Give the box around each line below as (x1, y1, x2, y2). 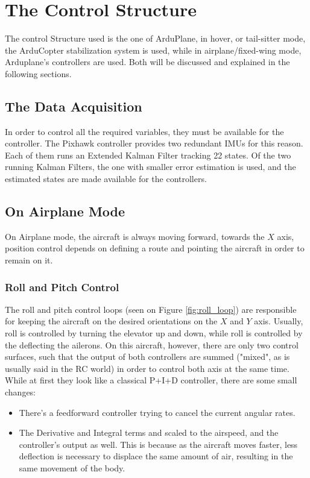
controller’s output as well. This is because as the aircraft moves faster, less (19, 438, 298, 450)
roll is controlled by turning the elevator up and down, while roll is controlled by (5, 327, 303, 339)
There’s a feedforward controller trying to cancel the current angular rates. (19, 406, 296, 418)
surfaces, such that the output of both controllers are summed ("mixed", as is (5, 350, 290, 363)
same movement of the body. (19, 462, 125, 474)
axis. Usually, (254, 315, 303, 327)
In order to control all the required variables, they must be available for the (5, 125, 284, 137)
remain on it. (5, 254, 53, 266)
